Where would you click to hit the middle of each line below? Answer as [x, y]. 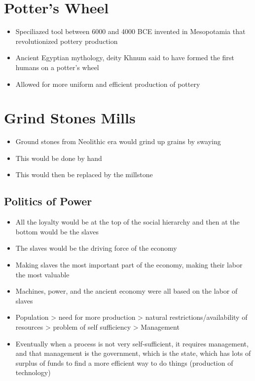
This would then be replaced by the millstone [84, 174]
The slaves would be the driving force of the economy [96, 248]
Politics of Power [48, 201]
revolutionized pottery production [67, 41]
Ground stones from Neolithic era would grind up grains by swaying [118, 141]
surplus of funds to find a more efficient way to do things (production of [124, 362]
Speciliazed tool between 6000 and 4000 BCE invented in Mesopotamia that [130, 31]
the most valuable [42, 274]
